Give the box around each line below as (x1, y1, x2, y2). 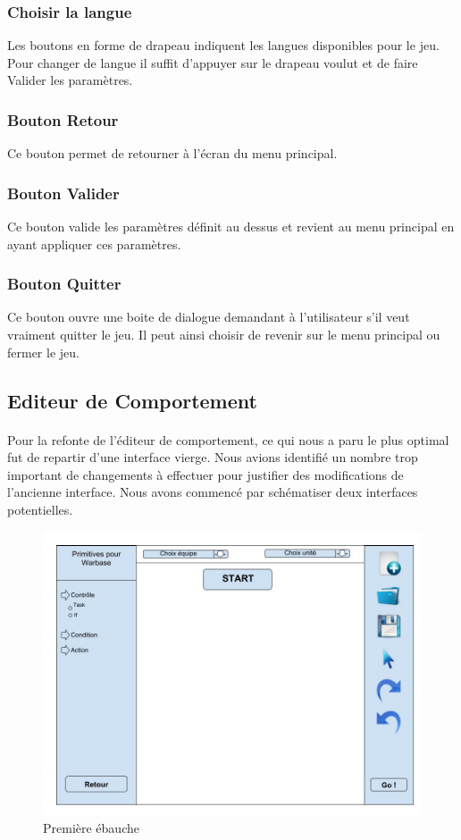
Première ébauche (43, 819, 139, 837)
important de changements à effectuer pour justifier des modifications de (7, 465, 404, 483)
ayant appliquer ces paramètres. (7, 234, 181, 253)
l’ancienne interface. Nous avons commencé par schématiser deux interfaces (7, 483, 418, 501)
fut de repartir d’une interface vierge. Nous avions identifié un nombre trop (7, 448, 418, 466)
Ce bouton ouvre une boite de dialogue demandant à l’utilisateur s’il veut (7, 307, 410, 326)
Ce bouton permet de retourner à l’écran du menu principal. (7, 144, 338, 163)
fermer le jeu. (7, 342, 80, 361)
